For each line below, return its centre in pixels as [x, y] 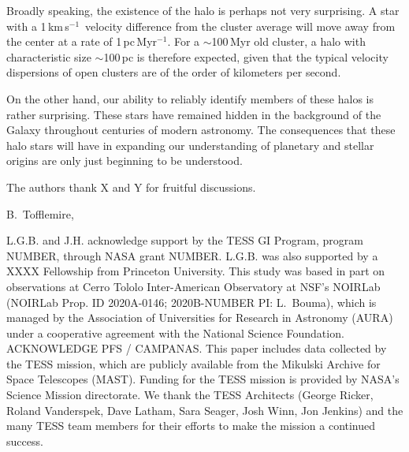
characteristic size [49, 56]
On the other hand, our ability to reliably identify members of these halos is [190, 98]
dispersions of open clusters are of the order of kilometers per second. [174, 72]
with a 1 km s [38, 26]
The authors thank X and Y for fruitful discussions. [131, 187]
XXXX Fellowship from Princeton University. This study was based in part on [196, 271]
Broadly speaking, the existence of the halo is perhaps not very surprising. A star [203, 10]
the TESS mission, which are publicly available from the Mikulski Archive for [193, 363]
